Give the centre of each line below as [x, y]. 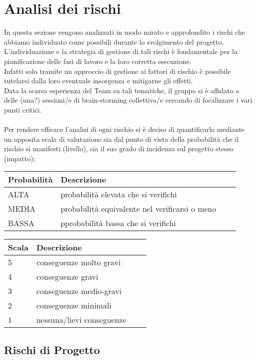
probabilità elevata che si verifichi [119, 194]
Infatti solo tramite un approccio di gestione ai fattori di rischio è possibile [118, 71]
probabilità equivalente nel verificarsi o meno [138, 209]
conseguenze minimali [74, 305]
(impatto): [20, 158]
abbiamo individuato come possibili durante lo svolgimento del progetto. [114, 41]
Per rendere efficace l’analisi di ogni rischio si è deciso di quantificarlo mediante [124, 129]
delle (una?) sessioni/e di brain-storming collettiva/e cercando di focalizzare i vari [128, 100]
